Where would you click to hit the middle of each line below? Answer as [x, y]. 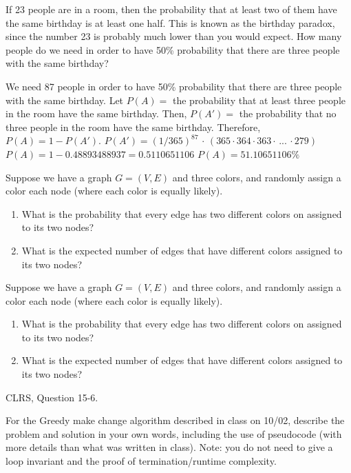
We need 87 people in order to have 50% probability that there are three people [174, 86]
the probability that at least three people [259, 100]
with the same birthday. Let [65, 100]
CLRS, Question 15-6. [52, 397]
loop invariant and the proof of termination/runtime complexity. [141, 461]
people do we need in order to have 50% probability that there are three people [173, 49]
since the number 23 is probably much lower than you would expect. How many [174, 36]
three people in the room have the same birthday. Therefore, [133, 127]
